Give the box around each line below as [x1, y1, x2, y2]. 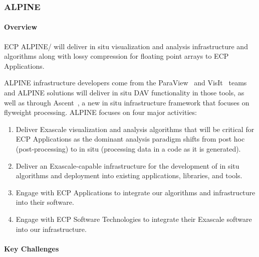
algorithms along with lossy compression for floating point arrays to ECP [4, 51, 229, 61]
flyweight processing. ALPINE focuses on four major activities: [4, 107, 197, 117]
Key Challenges [4, 243, 59, 253]
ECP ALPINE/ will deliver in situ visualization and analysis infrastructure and [4, 41, 248, 51]
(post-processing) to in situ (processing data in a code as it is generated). [16, 143, 241, 154]
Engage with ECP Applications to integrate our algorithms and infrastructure [16, 187, 255, 197]
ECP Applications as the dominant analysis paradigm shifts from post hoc [16, 134, 245, 144]
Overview [4, 22, 38, 32]
